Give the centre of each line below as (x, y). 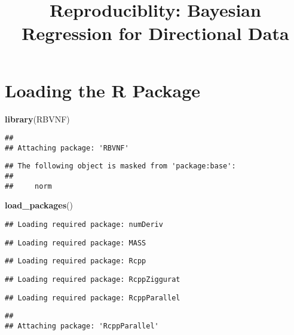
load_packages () (39, 205)
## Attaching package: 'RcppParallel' (82, 326)
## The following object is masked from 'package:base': (120, 166)
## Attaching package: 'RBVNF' (67, 148)
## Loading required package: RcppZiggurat (93, 279)
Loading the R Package (103, 90)
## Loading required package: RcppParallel (93, 298)
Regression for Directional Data (155, 33)
